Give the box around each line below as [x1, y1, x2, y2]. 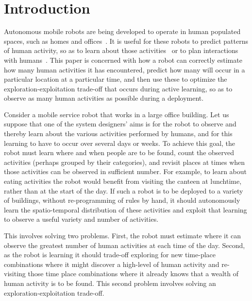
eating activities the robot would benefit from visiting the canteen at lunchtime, [4, 176, 242, 186]
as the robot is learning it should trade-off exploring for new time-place [4, 249, 216, 260]
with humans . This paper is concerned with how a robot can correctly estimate [4, 54, 242, 65]
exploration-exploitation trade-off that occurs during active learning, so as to [4, 83, 233, 93]
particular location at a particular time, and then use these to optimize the [4, 74, 227, 84]
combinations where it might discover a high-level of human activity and [4, 259, 219, 269]
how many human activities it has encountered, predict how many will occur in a [4, 64, 245, 74]
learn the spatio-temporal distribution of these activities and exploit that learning [4, 204, 247, 214]
